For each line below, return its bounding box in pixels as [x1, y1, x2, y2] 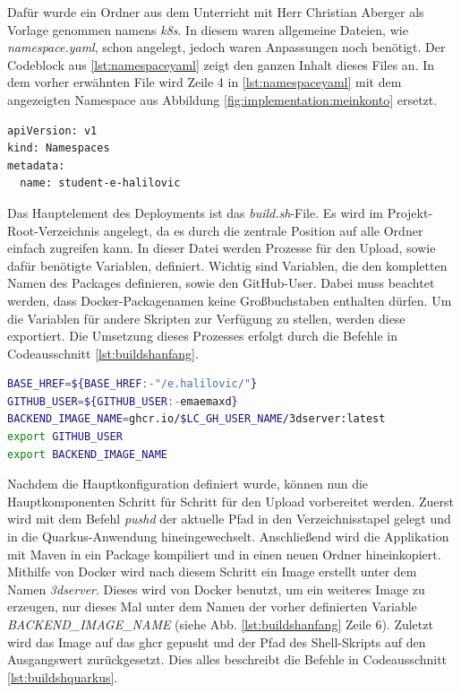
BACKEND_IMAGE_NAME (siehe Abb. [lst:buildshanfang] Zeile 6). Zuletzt [7, 615, 433, 633]
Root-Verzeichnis [7, 221, 99, 239]
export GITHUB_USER [7, 430, 123, 444]
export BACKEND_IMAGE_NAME [7, 447, 167, 461]
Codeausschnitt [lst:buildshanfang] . [7, 343, 199, 362]
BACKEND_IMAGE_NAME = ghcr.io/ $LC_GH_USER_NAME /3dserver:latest [7, 412, 386, 426]
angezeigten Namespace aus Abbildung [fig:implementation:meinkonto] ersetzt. [7, 90, 438, 108]
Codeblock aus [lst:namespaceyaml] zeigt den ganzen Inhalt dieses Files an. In [7, 55, 435, 74]
